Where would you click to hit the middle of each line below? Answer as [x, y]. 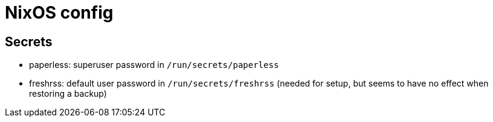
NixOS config [59, 13]
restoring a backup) [68, 94]
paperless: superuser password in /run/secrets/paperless [154, 65]
